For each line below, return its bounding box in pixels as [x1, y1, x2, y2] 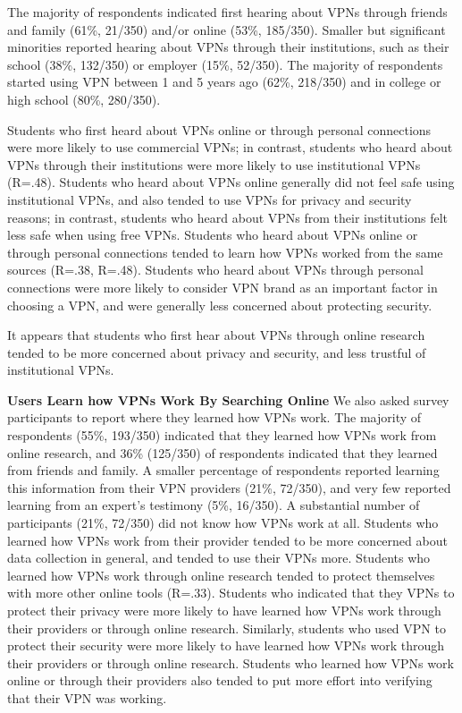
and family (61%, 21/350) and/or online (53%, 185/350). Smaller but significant [7, 20, 446, 38]
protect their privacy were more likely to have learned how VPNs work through [7, 601, 441, 619]
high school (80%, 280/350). [7, 89, 161, 108]
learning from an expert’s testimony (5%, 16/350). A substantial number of [7, 496, 420, 514]
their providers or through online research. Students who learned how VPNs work [7, 653, 454, 672]
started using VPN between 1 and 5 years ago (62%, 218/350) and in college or [7, 72, 441, 91]
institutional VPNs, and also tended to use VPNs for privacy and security [7, 190, 412, 208]
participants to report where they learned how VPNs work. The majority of [7, 408, 422, 427]
